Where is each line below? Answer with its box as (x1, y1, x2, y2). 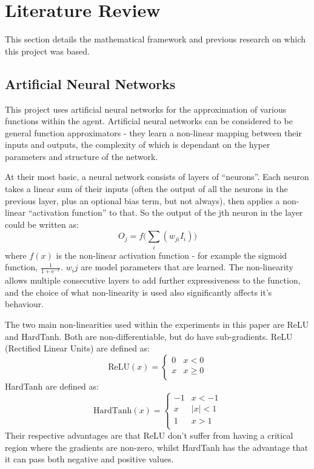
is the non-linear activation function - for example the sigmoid (56, 248, 287, 261)
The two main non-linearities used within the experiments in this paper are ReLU (5, 318, 309, 330)
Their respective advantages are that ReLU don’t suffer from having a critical (5, 428, 293, 441)
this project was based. (5, 44, 90, 57)
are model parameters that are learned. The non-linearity (81, 261, 294, 273)
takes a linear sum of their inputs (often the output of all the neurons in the (5, 182, 288, 195)
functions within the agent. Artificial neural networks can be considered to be (5, 115, 293, 127)
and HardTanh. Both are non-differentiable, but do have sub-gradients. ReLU (5, 330, 293, 342)
